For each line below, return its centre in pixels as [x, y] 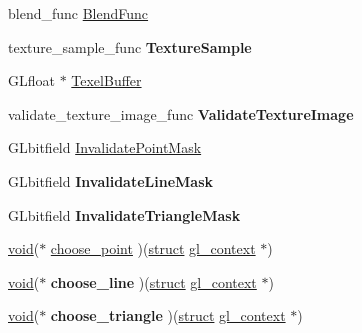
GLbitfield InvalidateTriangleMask [124, 214]
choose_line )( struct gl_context [153, 281]
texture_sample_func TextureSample [130, 46]
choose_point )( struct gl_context [153, 248]
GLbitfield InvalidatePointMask [105, 147]
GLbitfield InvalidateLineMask [111, 180]
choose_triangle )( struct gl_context [168, 315]
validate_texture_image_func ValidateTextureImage [181, 113]
